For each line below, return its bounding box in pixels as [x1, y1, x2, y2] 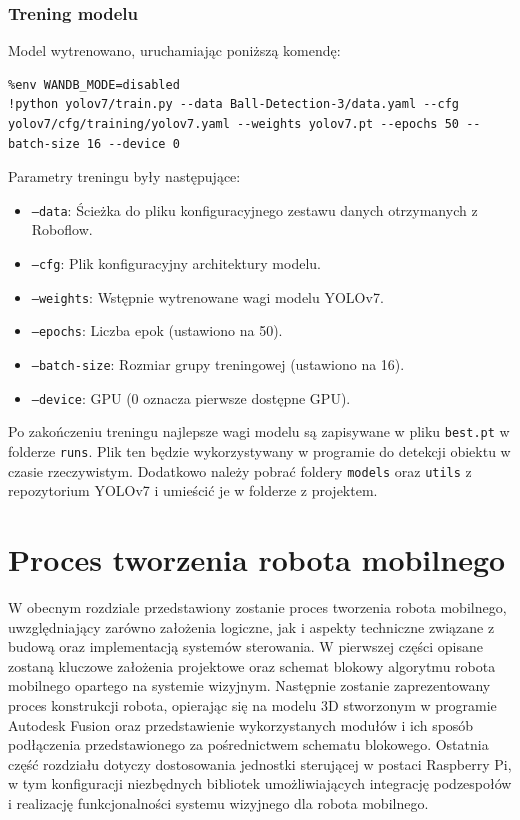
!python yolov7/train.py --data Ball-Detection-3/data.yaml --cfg [8, 97, 460, 112]
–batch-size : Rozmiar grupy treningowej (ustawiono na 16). [31, 354, 405, 374]
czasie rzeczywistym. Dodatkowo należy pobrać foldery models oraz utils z [8, 460, 472, 481]
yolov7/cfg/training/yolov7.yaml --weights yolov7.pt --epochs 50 [8, 117, 460, 131]
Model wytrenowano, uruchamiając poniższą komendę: [8, 40, 341, 61]
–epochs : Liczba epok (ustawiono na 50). [31, 320, 283, 341]
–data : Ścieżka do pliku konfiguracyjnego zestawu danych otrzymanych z [31, 199, 478, 220]
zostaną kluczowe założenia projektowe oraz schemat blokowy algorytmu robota [8, 655, 496, 676]
